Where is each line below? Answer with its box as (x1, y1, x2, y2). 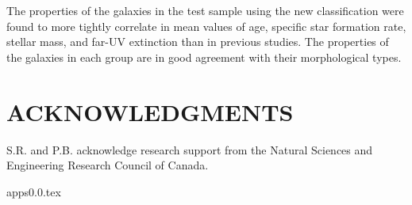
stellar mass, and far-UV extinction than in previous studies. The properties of (6, 33, 389, 50)
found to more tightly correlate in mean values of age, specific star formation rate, (6, 17, 406, 34)
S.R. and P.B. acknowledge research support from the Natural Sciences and (6, 141, 373, 158)
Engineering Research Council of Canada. (6, 157, 209, 173)
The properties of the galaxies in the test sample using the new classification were (6, 2, 404, 18)
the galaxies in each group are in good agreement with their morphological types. (6, 48, 402, 65)
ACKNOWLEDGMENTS (6, 95, 294, 127)
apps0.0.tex (6, 183, 61, 199)
